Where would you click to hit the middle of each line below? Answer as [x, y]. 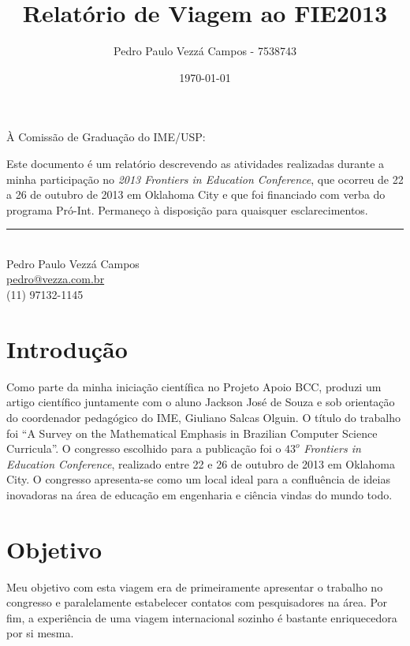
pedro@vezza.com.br [56, 279]
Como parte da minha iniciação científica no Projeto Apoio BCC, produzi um [194, 386]
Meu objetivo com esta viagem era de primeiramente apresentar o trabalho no [195, 586]
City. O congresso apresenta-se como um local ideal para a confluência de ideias [198, 479]
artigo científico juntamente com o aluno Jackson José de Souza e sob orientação [201, 402]
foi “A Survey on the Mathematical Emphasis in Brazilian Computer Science [192, 433]
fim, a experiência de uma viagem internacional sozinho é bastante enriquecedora [202, 617]
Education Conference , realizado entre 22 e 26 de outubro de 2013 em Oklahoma [201, 463]
